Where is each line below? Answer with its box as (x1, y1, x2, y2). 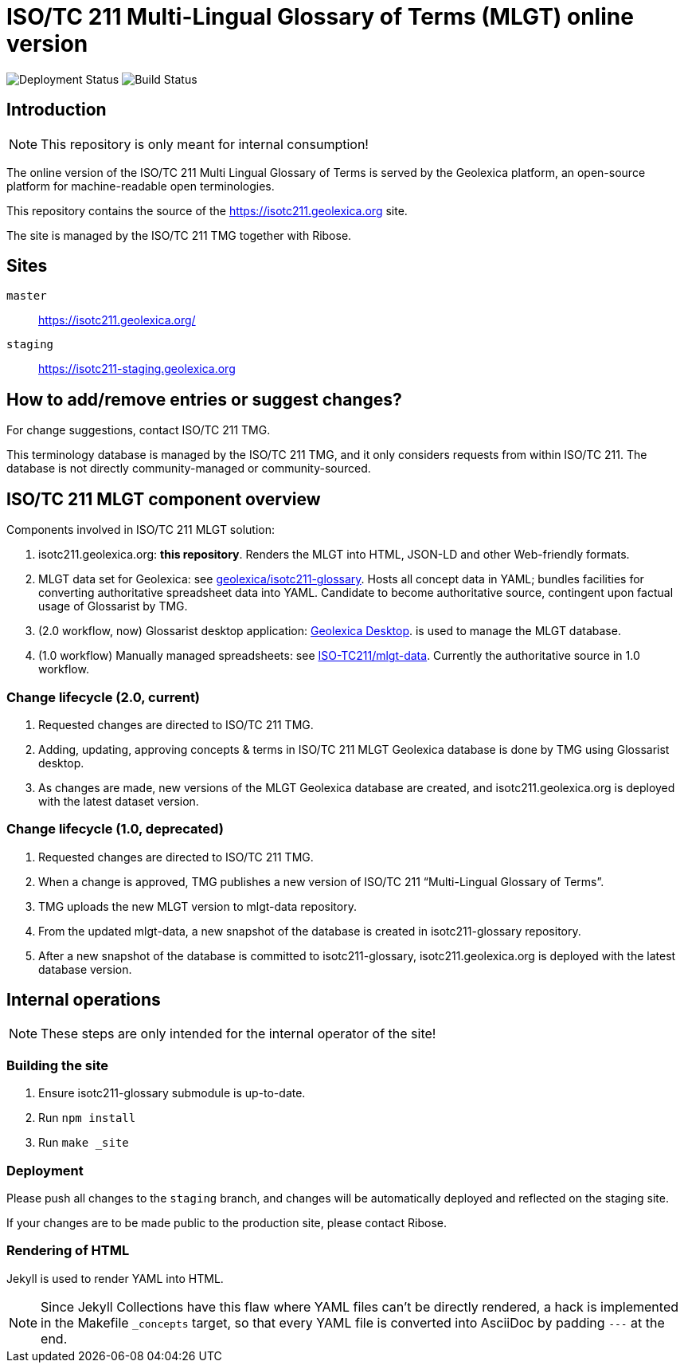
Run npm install (38, 1111, 136, 1125)
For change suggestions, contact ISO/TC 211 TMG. (6, 423, 271, 437)
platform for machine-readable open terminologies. (6, 178, 275, 193)
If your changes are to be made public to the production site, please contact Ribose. (6, 1215, 447, 1230)
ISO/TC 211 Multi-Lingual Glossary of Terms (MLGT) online (6, 3, 634, 30)
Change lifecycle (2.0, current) (6, 688, 201, 705)
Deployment (6, 1162, 84, 1179)
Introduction (6, 100, 107, 120)
